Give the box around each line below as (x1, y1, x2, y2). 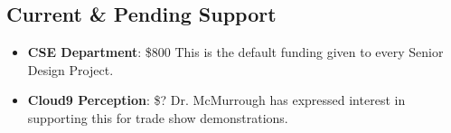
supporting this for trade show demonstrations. (27, 108, 288, 127)
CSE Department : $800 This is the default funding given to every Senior (27, 43, 444, 62)
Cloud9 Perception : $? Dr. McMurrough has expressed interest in (27, 90, 406, 109)
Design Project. (27, 60, 114, 79)
